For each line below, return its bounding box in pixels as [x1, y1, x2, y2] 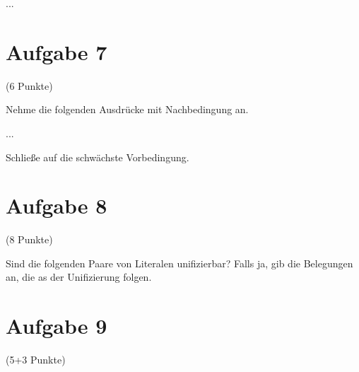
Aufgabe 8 [6, 191, 107, 220]
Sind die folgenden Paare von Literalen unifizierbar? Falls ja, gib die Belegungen [6, 255, 353, 270]
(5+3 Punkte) [6, 352, 66, 367]
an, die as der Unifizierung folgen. [6, 269, 152, 284]
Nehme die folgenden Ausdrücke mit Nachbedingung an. [6, 102, 249, 117]
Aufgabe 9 [6, 311, 107, 340]
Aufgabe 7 [6, 37, 107, 66]
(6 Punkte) [6, 78, 53, 93]
